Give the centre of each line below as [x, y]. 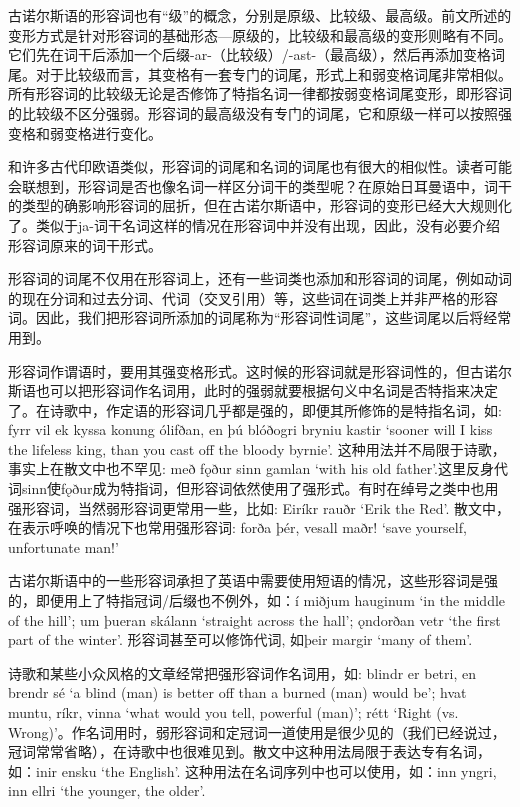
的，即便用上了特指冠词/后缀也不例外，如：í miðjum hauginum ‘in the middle [257, 600]
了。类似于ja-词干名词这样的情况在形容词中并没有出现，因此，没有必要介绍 [254, 224]
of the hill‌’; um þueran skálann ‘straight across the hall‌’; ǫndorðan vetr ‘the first [254, 619]
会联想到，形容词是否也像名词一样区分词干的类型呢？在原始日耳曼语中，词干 [260, 185]
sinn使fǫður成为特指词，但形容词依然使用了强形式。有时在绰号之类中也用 [260, 488]
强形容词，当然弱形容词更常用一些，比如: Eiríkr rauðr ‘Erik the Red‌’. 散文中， [259, 507]
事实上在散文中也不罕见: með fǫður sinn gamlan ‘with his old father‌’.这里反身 [251, 468]
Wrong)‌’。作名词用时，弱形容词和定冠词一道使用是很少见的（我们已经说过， [257, 731]
